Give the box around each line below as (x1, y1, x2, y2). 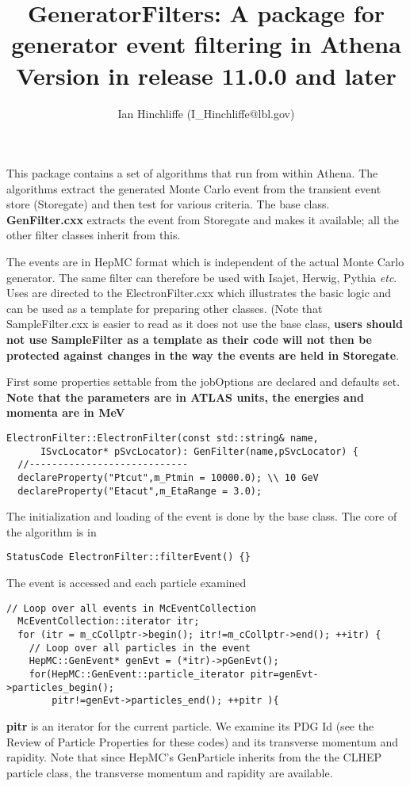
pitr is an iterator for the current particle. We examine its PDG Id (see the (6, 717, 374, 734)
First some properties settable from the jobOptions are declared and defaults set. (6, 373, 400, 390)
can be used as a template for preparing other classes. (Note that (6, 300, 323, 316)
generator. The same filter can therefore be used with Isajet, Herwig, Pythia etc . (6, 269, 397, 285)
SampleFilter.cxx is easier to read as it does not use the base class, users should (6, 315, 403, 332)
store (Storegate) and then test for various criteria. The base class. (6, 196, 330, 212)
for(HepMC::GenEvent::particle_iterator (29, 669, 245, 680)
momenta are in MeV (6, 404, 125, 421)
